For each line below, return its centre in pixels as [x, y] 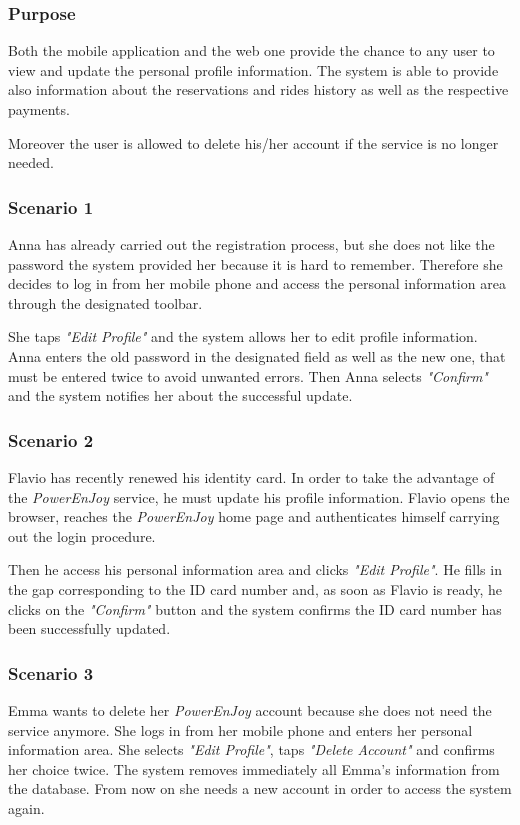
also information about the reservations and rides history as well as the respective [258, 89]
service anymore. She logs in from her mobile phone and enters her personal [240, 729]
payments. [39, 109]
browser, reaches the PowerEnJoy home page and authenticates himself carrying [254, 516]
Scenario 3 [51, 672]
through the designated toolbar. [105, 302]
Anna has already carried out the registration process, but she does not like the [251, 244]
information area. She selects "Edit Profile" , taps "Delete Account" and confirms [251, 749]
